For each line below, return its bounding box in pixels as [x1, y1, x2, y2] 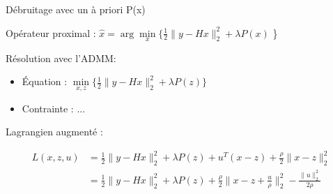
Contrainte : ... [22, 100, 86, 115]
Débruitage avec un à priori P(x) [6, 2, 146, 16]
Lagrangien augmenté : [6, 124, 103, 139]
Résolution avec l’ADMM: [6, 50, 116, 65]
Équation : [22, 74, 68, 89]
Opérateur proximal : [6, 25, 96, 40]
